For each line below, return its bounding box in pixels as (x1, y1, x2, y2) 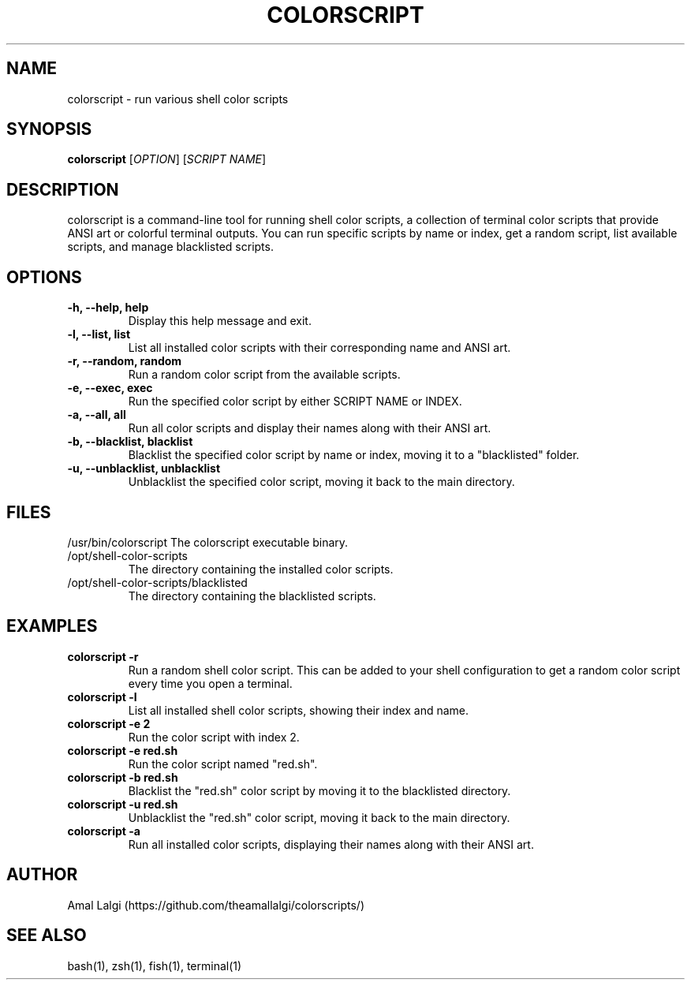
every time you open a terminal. (128, 676, 293, 690)
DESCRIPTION (6, 179, 119, 200)
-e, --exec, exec (67, 381, 153, 395)
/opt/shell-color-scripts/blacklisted (67, 575, 248, 589)
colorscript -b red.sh (67, 770, 178, 784)
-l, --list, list (67, 327, 131, 342)
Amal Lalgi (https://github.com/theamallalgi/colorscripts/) (67, 898, 365, 912)
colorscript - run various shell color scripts (67, 92, 289, 106)
